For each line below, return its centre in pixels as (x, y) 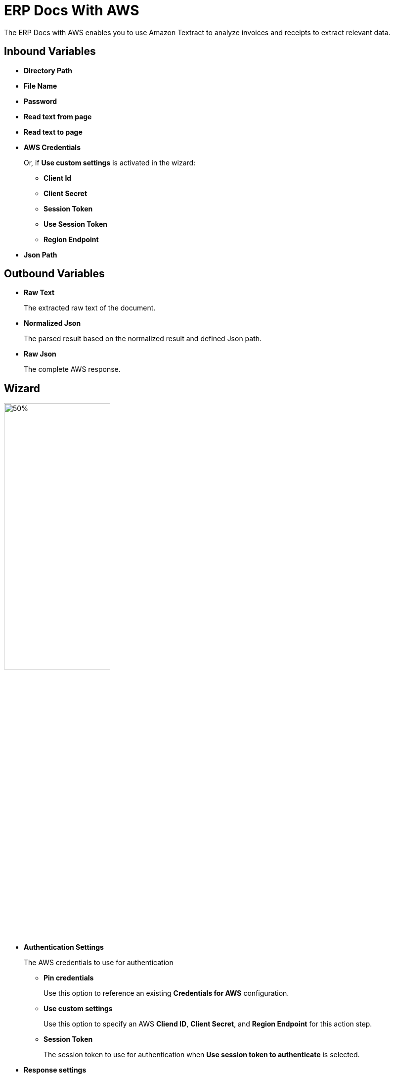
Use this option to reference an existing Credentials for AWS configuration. (166, 993)
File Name (41, 86)
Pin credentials (69, 978)
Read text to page (53, 132)
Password (41, 101)
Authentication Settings (64, 947)
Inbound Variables (50, 51)
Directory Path (48, 70)
